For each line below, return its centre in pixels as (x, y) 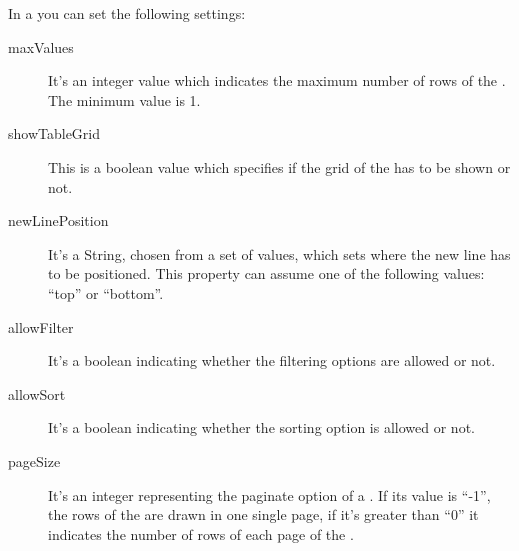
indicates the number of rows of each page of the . (201, 533)
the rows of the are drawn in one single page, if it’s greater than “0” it (263, 514)
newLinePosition (58, 220)
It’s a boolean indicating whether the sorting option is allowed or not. (261, 427)
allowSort (37, 393)
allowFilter (41, 326)
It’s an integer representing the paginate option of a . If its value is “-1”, (269, 494)
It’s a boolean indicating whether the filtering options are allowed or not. (272, 360)
